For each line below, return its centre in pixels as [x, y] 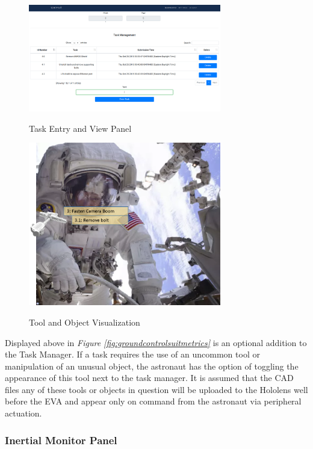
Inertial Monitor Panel [61, 440]
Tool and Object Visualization [85, 322]
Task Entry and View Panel [80, 128]
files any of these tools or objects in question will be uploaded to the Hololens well [156, 389]
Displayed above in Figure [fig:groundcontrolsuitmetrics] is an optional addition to [156, 342]
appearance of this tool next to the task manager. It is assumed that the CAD [149, 378]
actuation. [23, 413]
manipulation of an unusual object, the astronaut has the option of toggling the [152, 366]
